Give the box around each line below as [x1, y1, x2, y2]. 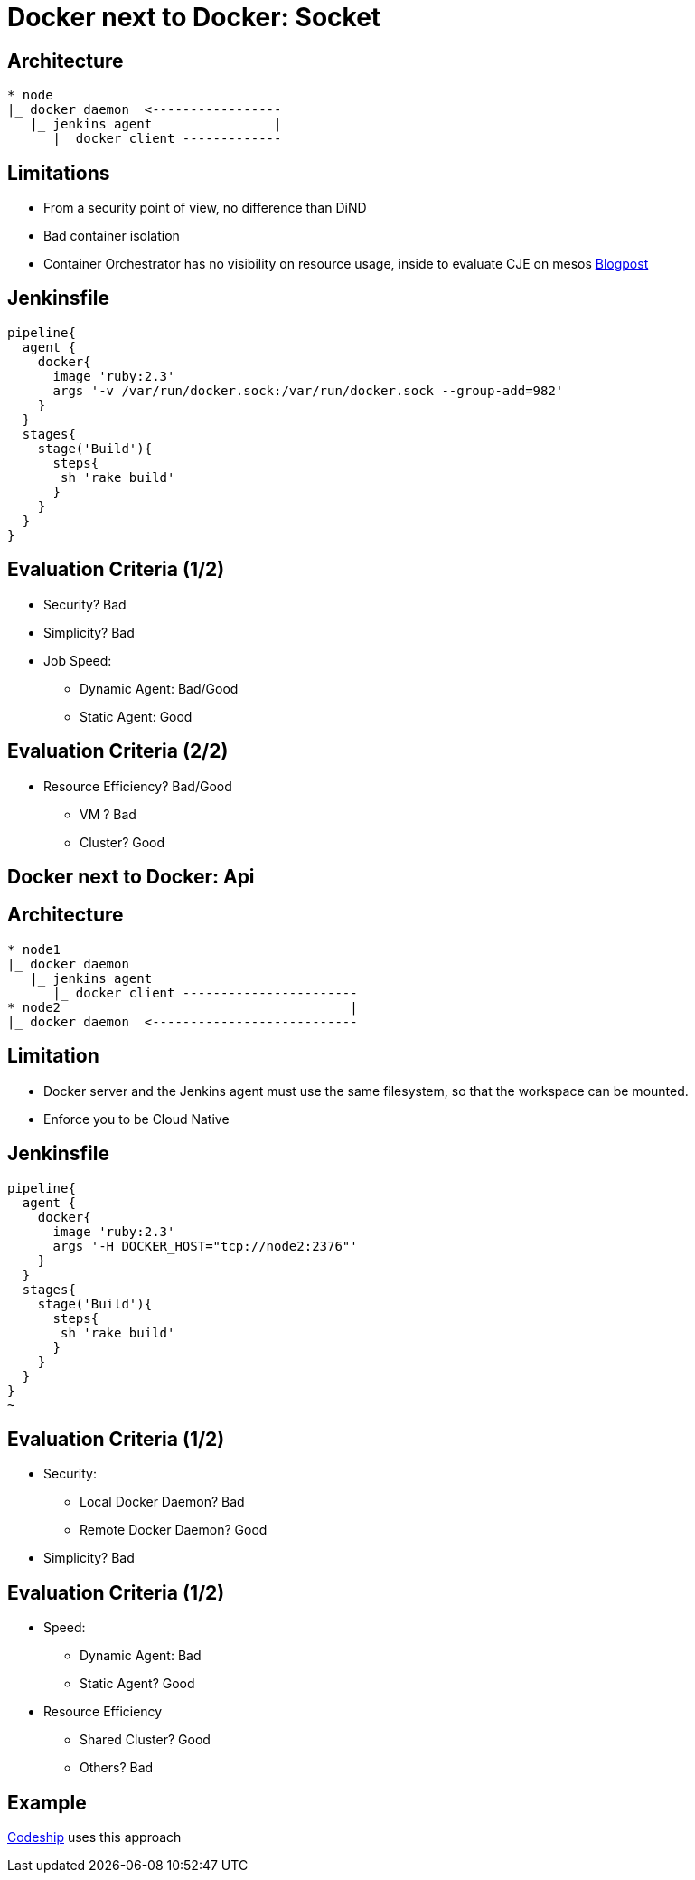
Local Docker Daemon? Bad [80, 1494, 245, 1510]
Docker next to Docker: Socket [7, 2, 381, 33]
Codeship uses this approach [7, 1829, 182, 1846]
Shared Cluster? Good [80, 1732, 211, 1748]
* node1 [7, 941, 61, 957]
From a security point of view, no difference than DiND [43, 200, 367, 216]
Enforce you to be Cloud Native [43, 1110, 230, 1127]
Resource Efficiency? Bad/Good [43, 778, 232, 794]
